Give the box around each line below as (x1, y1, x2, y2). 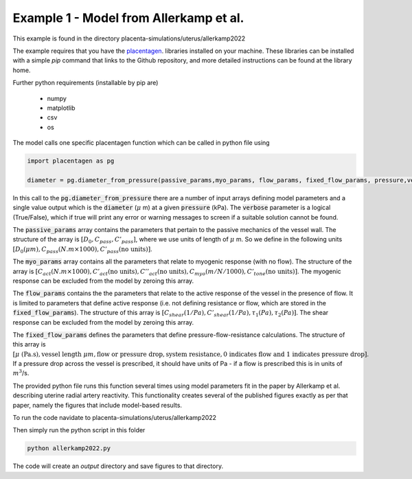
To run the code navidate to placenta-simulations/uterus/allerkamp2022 (12, 414, 216, 422)
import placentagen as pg (27, 157, 115, 165)
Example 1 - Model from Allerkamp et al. (12, 10, 244, 25)
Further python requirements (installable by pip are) (12, 79, 159, 87)
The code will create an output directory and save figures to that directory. (12, 462, 223, 470)
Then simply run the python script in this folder (12, 426, 146, 434)
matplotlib (47, 104, 76, 112)
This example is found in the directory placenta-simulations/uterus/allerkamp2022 (12, 34, 246, 43)
